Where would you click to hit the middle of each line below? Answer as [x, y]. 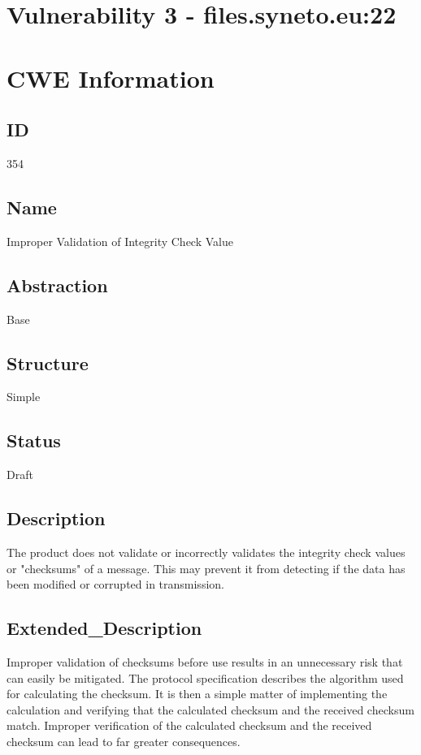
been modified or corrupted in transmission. [115, 584]
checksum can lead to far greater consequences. [124, 741]
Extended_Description [104, 628]
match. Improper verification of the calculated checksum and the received [189, 725]
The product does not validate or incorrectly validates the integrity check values [206, 552]
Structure [48, 362]
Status [34, 440]
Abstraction [57, 285]
